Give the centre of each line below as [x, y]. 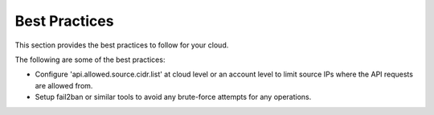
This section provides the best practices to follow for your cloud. [122, 45]
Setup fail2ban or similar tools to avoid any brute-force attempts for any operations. [173, 97]
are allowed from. [64, 85]
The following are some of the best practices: [90, 60]
